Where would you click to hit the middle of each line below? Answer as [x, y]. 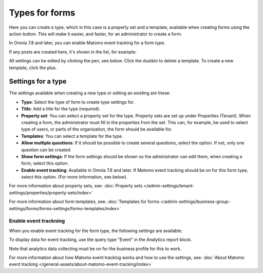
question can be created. [46, 150]
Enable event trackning [37, 221]
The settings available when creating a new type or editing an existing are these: [90, 93]
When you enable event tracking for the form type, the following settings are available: [96, 231]
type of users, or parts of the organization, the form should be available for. [97, 129]
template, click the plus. [33, 68]
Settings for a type [38, 82]
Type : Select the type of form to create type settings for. [78, 102]
